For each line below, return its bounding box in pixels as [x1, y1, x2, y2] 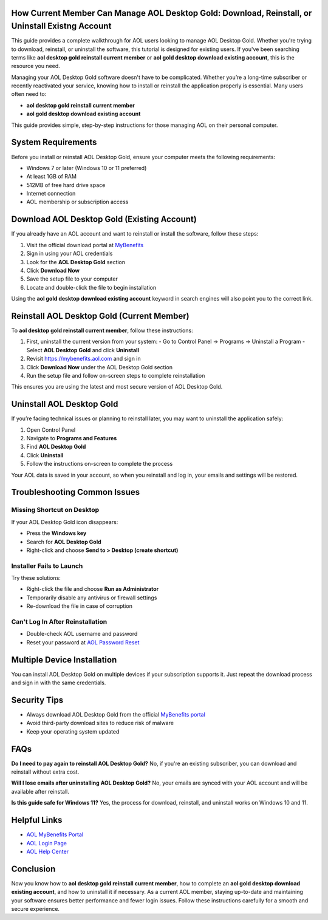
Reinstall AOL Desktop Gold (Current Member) [11, 310, 190, 321]
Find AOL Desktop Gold [26, 443, 86, 451]
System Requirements [11, 137, 97, 148]
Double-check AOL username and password [26, 630, 138, 638]
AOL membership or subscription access [26, 198, 129, 206]
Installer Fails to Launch [11, 562, 83, 570]
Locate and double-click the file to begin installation [26, 284, 157, 291]
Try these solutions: [11, 574, 61, 582]
